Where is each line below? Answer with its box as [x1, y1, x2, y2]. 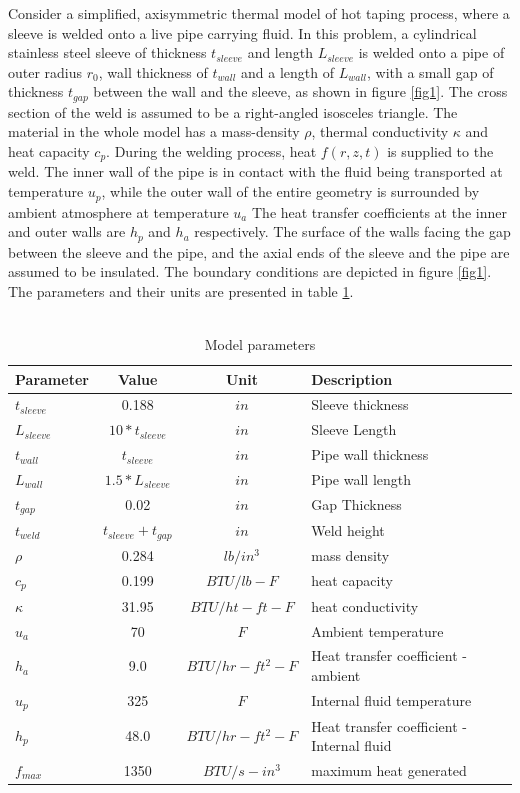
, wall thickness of [98, 61, 208, 82]
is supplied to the [387, 141, 494, 162]
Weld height [311, 519, 385, 540]
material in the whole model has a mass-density [8, 121, 300, 142]
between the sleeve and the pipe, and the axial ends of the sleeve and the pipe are [8, 241, 510, 262]
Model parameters [204, 333, 316, 354]
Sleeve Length [311, 419, 397, 440]
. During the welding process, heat [106, 141, 317, 162]
